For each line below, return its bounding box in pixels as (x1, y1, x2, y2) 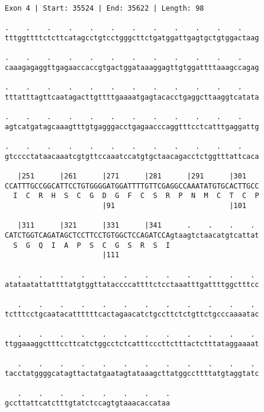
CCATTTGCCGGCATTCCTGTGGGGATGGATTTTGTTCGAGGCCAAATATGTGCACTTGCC (5, 181, 259, 190)
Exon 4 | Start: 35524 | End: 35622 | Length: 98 (5, 4, 204, 12)
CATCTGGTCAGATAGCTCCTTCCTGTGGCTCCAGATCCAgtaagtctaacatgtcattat (5, 231, 259, 240)
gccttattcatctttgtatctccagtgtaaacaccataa (5, 399, 170, 408)
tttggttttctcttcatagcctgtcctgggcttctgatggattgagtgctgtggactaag (5, 33, 259, 42)
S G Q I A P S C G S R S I (13, 241, 170, 250)
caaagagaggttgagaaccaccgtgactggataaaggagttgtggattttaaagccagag (5, 63, 259, 72)
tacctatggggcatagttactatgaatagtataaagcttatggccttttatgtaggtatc (5, 369, 259, 378)
